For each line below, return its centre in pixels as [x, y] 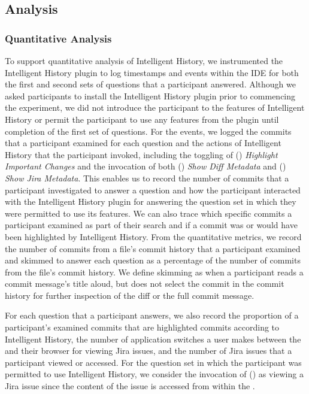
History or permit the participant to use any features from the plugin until [142, 119]
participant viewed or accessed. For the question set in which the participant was [153, 362]
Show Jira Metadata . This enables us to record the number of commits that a [147, 178]
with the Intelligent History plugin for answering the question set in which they [151, 201]
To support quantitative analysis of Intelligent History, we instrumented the [144, 60]
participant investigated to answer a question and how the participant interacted [153, 190]
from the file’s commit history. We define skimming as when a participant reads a [154, 272]
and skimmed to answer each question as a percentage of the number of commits [153, 260]
